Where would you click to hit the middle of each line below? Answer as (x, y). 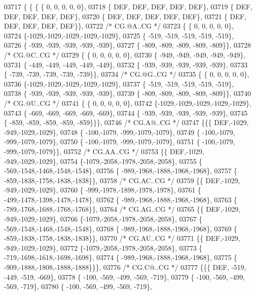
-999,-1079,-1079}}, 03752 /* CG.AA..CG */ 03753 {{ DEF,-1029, (104, 151)
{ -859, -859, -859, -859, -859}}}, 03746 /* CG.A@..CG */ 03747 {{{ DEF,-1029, (126, 122)
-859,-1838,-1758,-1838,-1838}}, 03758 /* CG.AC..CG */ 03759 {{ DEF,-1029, (122, 180)
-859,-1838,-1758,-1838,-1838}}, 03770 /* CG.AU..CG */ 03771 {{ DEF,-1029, (122, 238)
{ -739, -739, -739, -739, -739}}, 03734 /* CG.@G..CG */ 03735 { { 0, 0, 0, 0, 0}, (127, 74)
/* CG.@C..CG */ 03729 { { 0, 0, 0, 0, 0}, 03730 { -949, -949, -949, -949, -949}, (125, 54)
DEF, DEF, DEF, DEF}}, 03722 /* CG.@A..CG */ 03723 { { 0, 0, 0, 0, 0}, (119, 26)
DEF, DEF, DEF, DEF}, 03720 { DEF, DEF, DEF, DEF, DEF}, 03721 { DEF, (125, 16)
